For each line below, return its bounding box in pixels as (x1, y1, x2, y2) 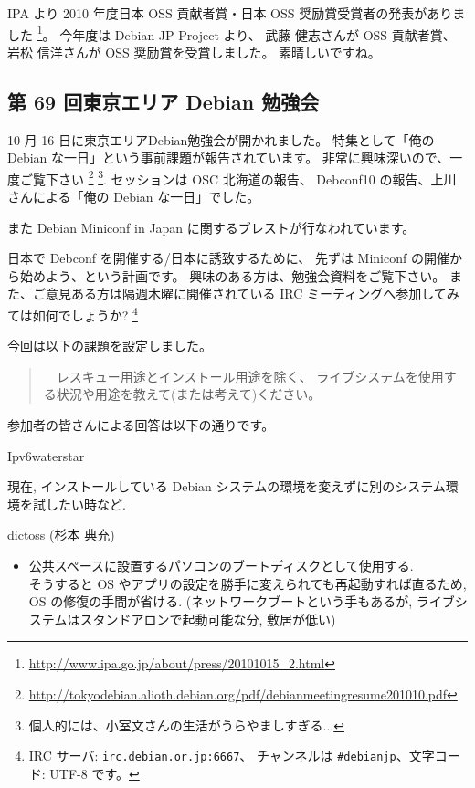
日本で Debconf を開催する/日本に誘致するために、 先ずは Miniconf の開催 (7, 248, 449, 268)
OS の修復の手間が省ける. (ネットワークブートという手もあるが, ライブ (28, 592, 455, 611)
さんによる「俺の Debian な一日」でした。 (7, 187, 260, 206)
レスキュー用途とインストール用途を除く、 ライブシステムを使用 (56, 366, 444, 385)
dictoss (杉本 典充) (7, 525, 115, 544)
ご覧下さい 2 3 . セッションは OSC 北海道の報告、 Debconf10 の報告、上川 (19, 166, 457, 188)
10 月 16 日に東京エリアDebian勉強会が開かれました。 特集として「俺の (7, 130, 435, 149)
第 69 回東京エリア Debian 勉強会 (7, 87, 320, 115)
